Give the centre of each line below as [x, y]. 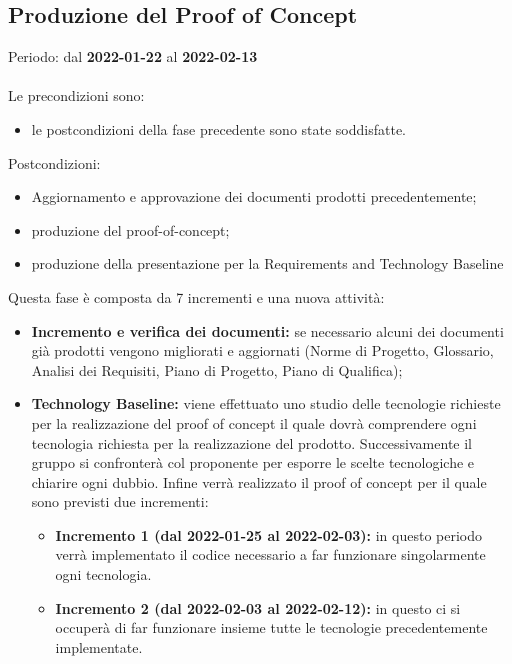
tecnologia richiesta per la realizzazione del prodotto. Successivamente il [251, 442]
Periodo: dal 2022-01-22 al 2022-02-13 [133, 56]
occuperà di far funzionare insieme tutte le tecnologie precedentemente [271, 627]
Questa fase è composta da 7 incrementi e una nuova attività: [196, 296]
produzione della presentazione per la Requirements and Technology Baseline [267, 263]
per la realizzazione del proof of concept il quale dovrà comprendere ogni [254, 422]
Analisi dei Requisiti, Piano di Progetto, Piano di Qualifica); [217, 369]
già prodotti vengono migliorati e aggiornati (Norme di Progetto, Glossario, [262, 350]
